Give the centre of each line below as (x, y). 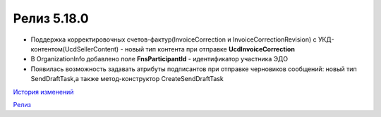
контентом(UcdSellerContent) (75, 49)
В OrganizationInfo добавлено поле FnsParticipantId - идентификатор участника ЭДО (159, 59)
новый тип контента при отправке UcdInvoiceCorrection (210, 49)
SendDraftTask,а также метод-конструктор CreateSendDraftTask (127, 79)
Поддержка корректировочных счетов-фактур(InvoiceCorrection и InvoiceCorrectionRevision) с (174, 39)
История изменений (43, 92)
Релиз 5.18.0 (51, 18)
